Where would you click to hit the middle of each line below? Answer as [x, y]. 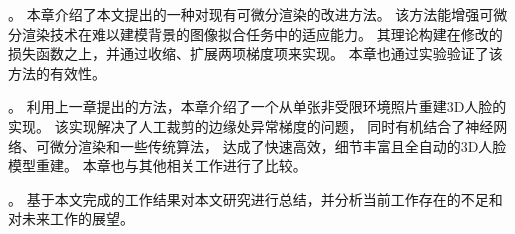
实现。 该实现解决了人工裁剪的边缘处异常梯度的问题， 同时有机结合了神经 [251, 125]
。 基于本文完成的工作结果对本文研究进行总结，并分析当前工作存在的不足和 [255, 198]
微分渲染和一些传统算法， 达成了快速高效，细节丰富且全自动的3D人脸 [278, 145]
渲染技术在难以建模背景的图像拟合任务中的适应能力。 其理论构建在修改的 [262, 33]
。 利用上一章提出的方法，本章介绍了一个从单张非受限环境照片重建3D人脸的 [257, 106]
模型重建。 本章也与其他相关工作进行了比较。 [157, 165]
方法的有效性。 [57, 72]
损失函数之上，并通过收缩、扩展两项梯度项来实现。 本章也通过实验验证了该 [255, 53]
